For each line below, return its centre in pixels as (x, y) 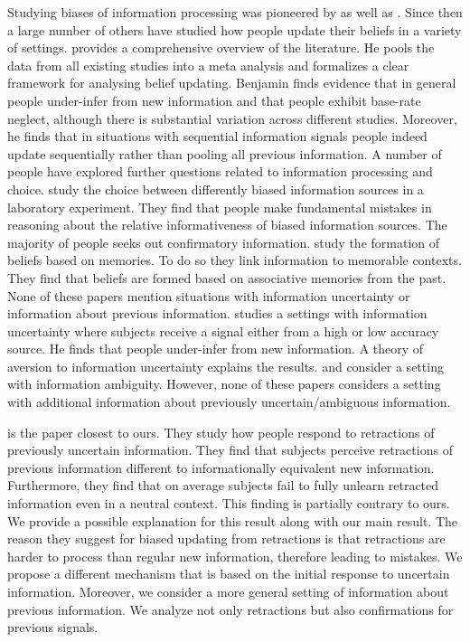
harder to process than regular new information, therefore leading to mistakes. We (235, 556)
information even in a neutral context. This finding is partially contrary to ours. (229, 503)
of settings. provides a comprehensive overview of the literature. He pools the (221, 47)
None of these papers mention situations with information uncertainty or (209, 295)
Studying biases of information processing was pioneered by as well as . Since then (235, 12)
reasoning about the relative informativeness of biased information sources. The (227, 225)
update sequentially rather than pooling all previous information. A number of (225, 153)
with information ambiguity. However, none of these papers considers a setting (224, 384)
